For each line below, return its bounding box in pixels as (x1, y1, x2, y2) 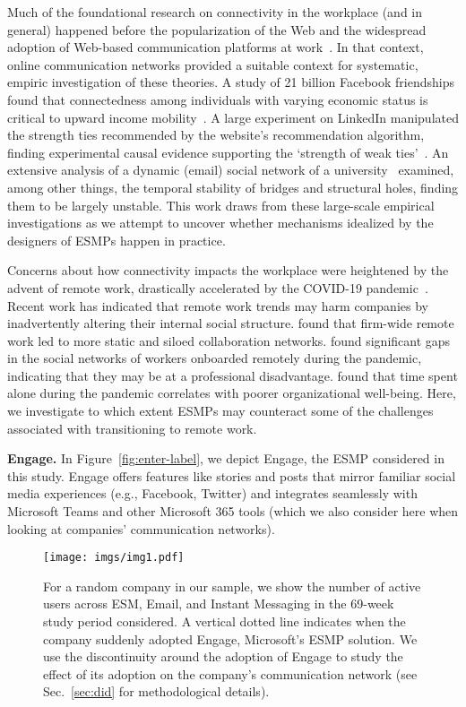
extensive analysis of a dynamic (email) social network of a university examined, (7, 160, 454, 179)
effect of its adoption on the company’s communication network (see (43, 664, 418, 683)
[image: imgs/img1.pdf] (43, 551, 185, 565)
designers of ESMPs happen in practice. (7, 230, 226, 249)
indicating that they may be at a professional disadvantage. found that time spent (7, 366, 458, 384)
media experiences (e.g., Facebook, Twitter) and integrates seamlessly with (7, 484, 418, 503)
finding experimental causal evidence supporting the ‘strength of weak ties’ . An (7, 142, 449, 161)
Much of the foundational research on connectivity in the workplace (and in (7, 3, 423, 21)
